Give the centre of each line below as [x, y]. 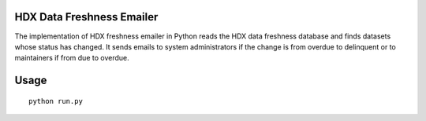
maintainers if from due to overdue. [72, 58]
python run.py [56, 101]
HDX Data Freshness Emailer [86, 17]
